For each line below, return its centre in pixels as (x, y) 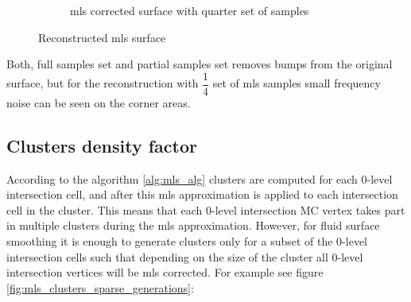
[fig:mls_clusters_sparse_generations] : (100, 287)
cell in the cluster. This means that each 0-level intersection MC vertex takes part (206, 209)
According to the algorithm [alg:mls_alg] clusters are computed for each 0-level (200, 178)
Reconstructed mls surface (102, 37)
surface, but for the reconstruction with (103, 83)
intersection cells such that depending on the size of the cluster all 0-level (185, 256)
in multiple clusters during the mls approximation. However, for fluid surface (193, 225)
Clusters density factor (102, 145)
